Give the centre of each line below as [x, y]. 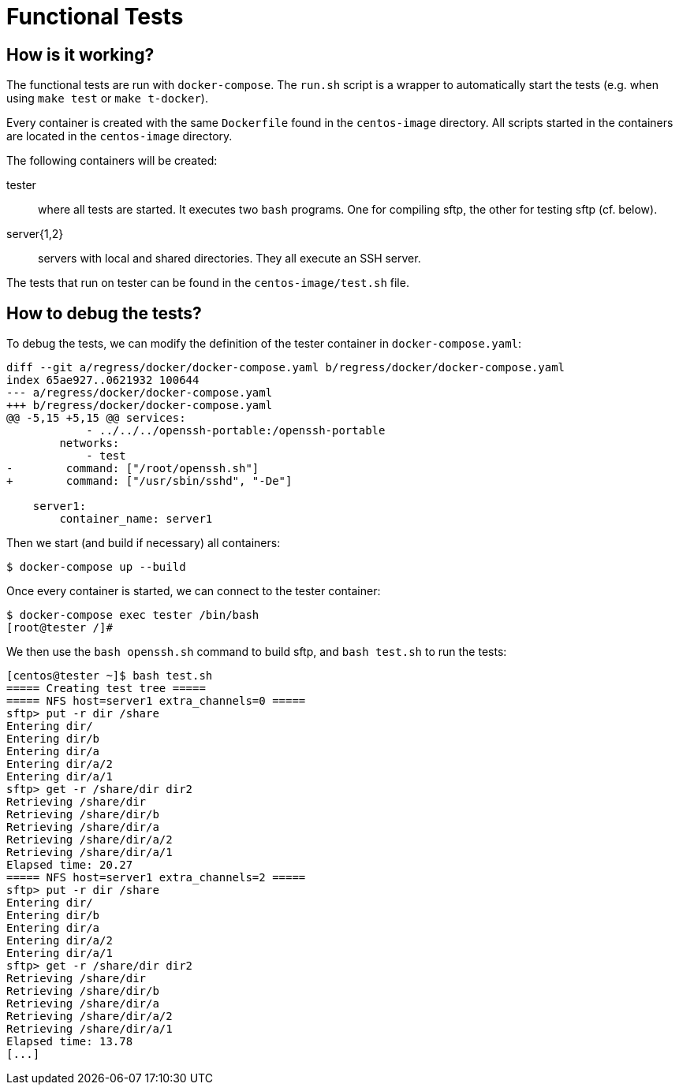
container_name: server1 [136, 519]
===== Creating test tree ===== [106, 689]
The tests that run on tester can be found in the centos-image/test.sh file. [208, 283]
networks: [90, 443]
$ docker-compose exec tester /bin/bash [133, 615]
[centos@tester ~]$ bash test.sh [110, 676]
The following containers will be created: [112, 161]
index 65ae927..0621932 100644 [103, 380]
